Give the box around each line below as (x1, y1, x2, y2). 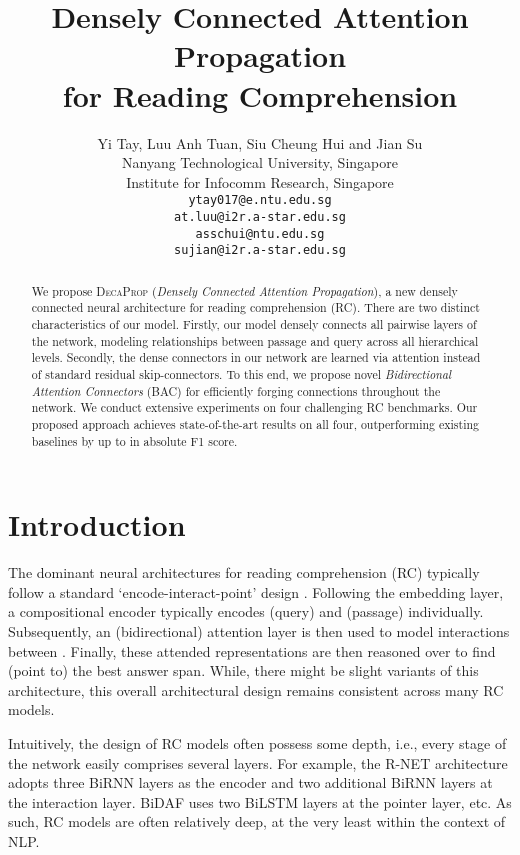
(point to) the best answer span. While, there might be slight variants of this (8, 660, 479, 681)
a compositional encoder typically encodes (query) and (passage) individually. (8, 601, 484, 622)
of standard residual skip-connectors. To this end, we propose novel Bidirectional (31, 365, 452, 382)
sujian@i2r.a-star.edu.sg (174, 243, 346, 258)
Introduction (8, 504, 186, 545)
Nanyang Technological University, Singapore (122, 152, 398, 173)
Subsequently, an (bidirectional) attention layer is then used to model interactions (8, 620, 510, 641)
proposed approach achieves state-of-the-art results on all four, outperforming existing (31, 415, 480, 432)
